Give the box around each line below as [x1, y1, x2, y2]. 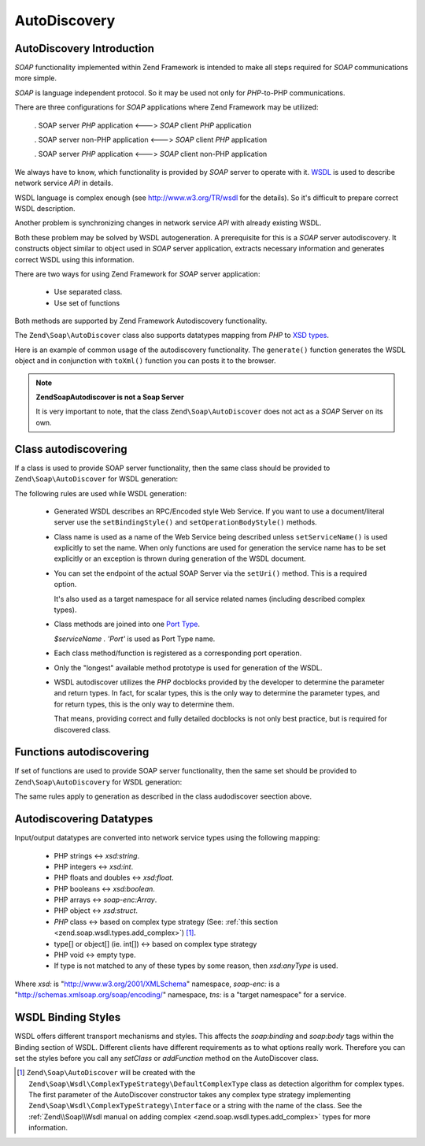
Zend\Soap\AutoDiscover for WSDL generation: [14, 474, 179, 484]
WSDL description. [14, 203, 76, 213]
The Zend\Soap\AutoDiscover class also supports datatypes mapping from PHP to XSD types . [14, 331, 330, 340]
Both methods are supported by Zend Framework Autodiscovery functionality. [14, 316, 268, 326]
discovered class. [54, 725, 112, 734]
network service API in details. [14, 178, 113, 188]
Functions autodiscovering [14, 745, 150, 759]
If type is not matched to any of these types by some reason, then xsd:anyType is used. [54, 961, 338, 970]
